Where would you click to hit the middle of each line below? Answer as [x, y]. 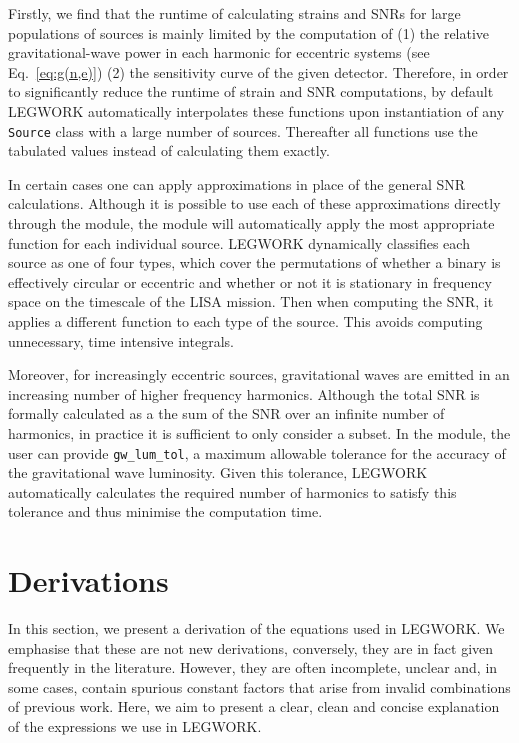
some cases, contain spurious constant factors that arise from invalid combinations [259, 686]
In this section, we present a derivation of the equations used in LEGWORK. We [256, 628]
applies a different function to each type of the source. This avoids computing [245, 320]
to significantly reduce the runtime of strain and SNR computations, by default [251, 91]
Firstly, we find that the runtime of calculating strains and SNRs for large [234, 13]
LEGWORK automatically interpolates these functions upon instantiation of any [256, 110]
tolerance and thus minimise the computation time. [165, 511]
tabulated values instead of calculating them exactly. [169, 150]
